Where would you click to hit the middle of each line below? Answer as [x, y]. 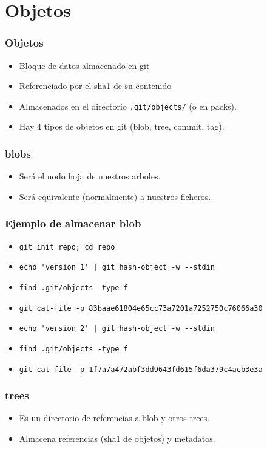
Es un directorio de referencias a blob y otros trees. [114, 418]
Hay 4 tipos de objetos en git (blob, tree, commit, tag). [122, 126]
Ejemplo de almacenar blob [73, 223]
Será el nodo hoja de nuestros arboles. [90, 176]
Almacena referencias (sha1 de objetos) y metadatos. [117, 438]
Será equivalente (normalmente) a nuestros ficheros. [115, 196]
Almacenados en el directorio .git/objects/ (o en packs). [128, 106]
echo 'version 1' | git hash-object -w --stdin [117, 268]
